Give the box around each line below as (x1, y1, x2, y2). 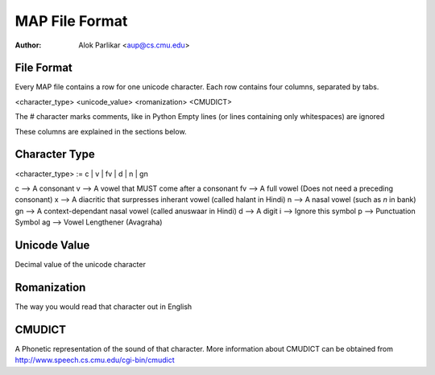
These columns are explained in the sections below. (14, 126, 187, 136)
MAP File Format (14, 12, 128, 30)
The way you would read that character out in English (14, 302, 193, 311)
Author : (14, 40, 42, 50)
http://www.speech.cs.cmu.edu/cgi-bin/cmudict (14, 355, 175, 365)
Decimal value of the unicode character (14, 260, 147, 269)
